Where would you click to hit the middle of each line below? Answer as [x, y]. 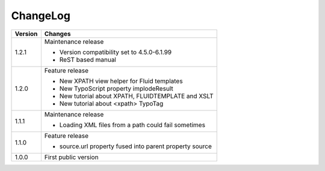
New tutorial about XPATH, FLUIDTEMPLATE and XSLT [136, 96]
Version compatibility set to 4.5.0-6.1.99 [116, 52]
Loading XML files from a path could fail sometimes [132, 125]
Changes [57, 34]
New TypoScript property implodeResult [116, 88]
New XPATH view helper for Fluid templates [121, 81]
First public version [71, 157]
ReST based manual [88, 59]
